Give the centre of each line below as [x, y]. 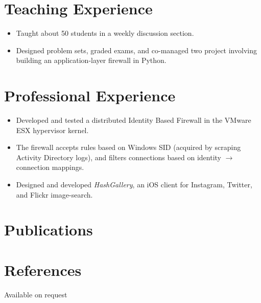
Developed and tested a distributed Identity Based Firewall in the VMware [134, 120]
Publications [49, 230]
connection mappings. [50, 167]
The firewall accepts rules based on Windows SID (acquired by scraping [128, 147]
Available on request [36, 294]
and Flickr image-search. [54, 194]
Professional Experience [90, 95]
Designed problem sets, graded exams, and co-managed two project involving [136, 50]
